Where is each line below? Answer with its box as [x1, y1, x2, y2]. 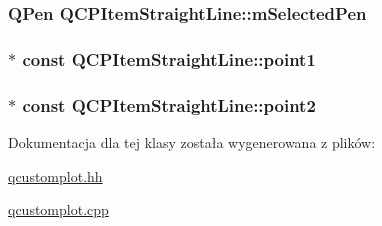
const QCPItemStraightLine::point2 [22, 92, 316, 117]
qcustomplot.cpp [8, 199, 109, 220]
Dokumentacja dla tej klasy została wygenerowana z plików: [8, 131, 376, 152]
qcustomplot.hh [8, 165, 103, 186]
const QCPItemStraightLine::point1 [22, 46, 316, 71]
